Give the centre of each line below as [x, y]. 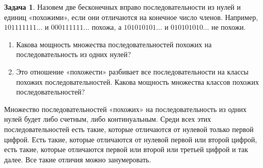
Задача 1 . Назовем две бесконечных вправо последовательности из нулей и [123, 7]
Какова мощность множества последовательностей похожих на [114, 44]
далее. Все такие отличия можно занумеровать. [78, 159]
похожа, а [106, 27]
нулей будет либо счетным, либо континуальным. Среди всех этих [108, 119]
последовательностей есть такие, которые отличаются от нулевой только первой [129, 129]
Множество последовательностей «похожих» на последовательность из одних [125, 109]
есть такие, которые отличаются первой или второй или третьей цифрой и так [126, 149]
